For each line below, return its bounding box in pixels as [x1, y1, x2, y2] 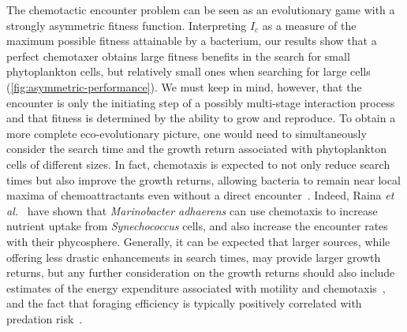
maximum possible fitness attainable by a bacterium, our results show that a [6, 32, 377, 49]
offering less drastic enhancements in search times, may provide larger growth [6, 248, 381, 265]
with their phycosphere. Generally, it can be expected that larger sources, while [6, 233, 390, 249]
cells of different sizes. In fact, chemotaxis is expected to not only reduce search [6, 155, 390, 172]
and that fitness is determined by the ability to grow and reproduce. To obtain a [6, 110, 396, 126]
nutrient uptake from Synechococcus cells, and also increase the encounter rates [6, 218, 388, 234]
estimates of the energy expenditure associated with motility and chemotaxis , [6, 279, 386, 296]
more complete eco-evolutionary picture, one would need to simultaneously [6, 125, 367, 141]
